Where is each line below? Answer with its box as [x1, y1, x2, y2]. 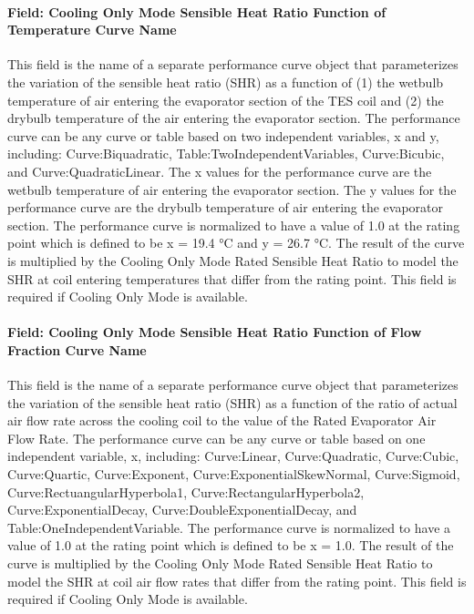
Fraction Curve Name [7, 340, 147, 359]
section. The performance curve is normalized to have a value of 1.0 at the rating [7, 215, 460, 234]
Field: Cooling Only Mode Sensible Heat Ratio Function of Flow [7, 322, 422, 342]
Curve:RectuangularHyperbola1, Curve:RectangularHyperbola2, [7, 482, 365, 501]
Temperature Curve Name [7, 20, 177, 39]
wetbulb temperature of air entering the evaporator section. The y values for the [7, 179, 457, 199]
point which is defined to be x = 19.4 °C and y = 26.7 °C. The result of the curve [7, 233, 465, 252]
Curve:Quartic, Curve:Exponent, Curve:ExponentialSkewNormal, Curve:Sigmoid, [7, 465, 460, 484]
